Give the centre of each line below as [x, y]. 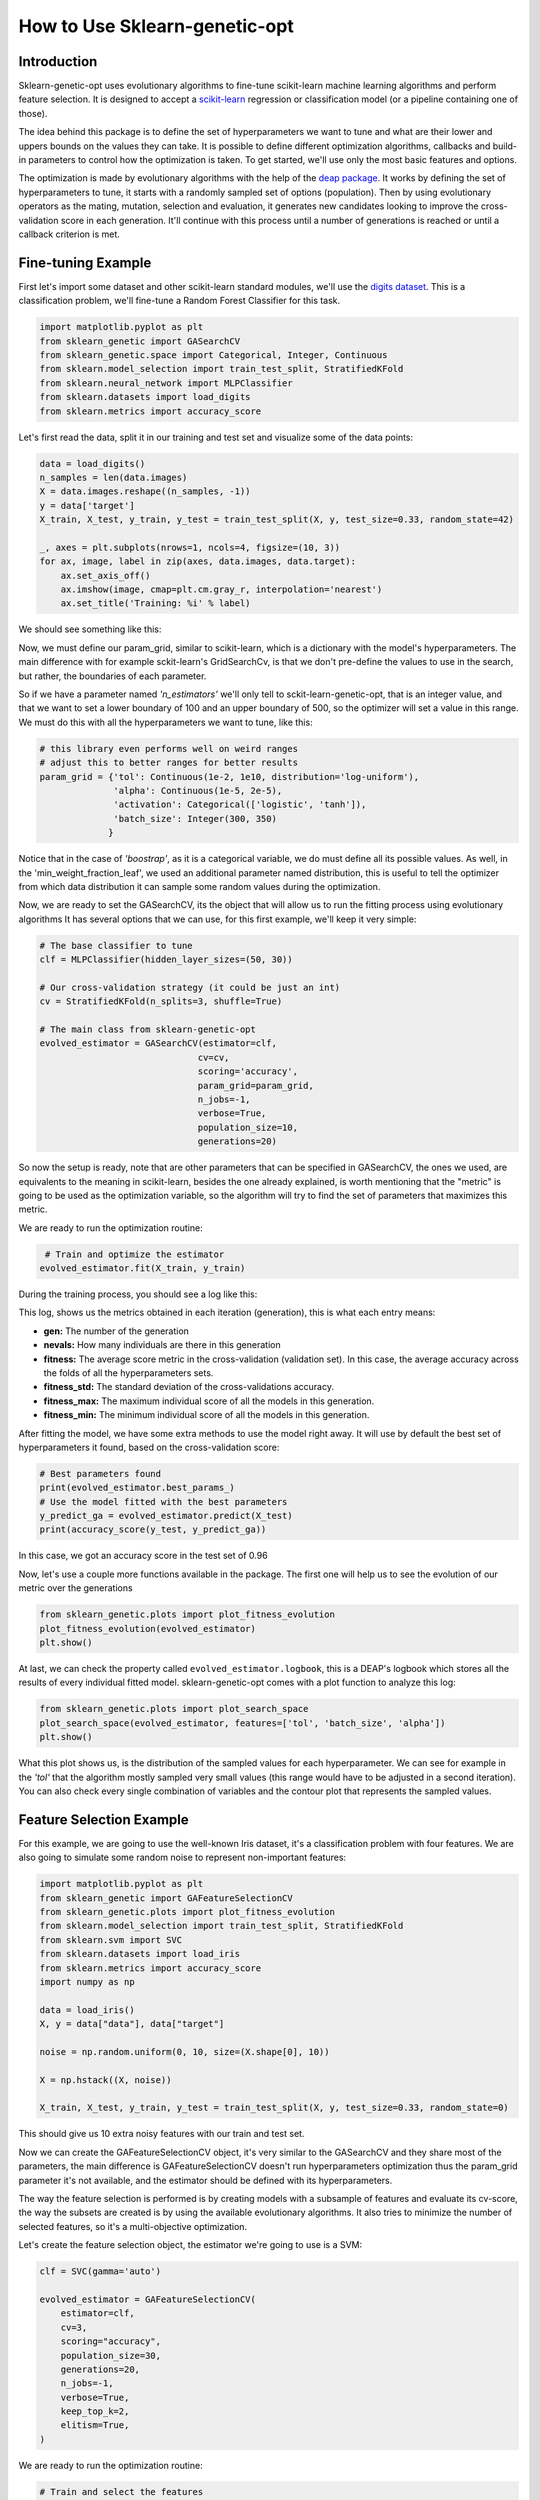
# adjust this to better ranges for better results [169, 763]
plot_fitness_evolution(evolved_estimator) [148, 1628]
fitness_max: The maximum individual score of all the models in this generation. [209, 1401]
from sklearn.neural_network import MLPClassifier [166, 383]
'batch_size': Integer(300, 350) [195, 818]
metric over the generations [76, 1588]
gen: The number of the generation [116, 1331]
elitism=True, [95, 2425]
